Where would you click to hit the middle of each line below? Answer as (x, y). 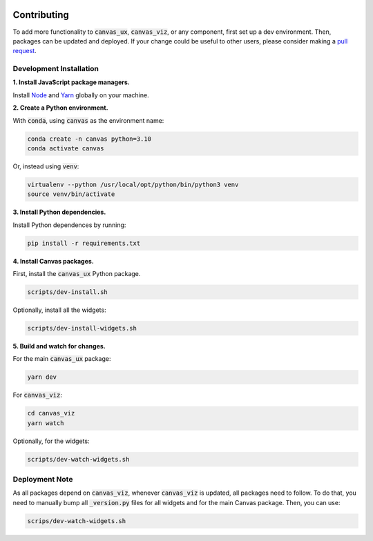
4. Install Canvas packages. (54, 261)
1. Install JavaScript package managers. (71, 82)
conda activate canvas (66, 148)
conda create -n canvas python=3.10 (89, 139)
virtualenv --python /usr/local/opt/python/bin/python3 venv (133, 184)
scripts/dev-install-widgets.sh (82, 328)
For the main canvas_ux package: (62, 359)
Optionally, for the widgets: (51, 441)
